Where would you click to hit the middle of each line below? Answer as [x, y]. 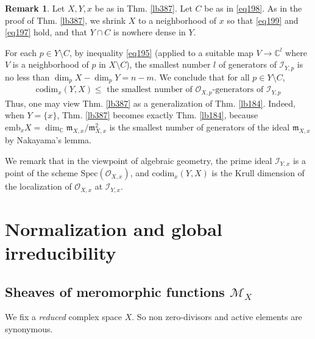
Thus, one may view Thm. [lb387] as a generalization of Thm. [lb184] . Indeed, [150, 103]
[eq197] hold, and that [46, 32]
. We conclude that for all [202, 77]
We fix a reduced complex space [64, 317]
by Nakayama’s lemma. [48, 140]
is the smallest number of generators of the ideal [200, 127]
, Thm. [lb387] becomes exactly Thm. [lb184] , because [157, 115]
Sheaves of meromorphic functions [115, 291]
